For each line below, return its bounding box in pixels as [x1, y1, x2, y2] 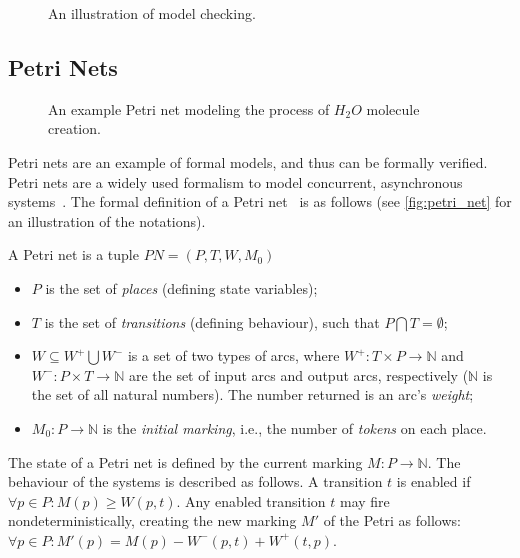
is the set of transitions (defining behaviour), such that [44, 311, 380, 332]
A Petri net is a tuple [8, 244, 139, 265]
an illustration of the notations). [8, 210, 206, 231]
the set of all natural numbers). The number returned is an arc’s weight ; [31, 384, 474, 405]
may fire [339, 490, 390, 511]
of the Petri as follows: [323, 510, 461, 531]
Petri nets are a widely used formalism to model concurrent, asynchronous [8, 171, 463, 192]
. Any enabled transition [176, 490, 326, 511]
